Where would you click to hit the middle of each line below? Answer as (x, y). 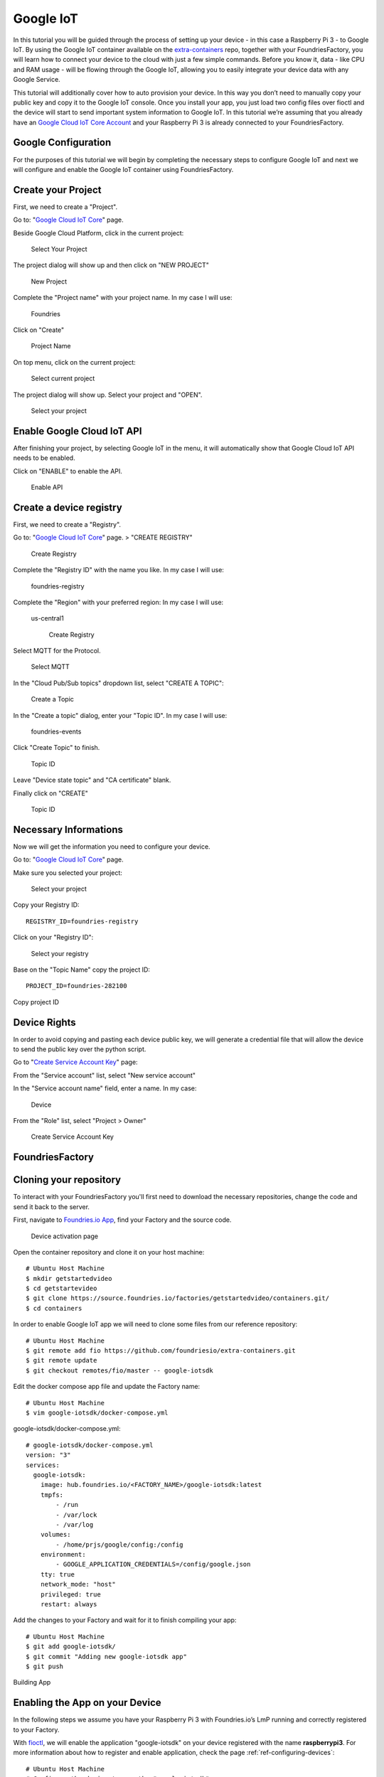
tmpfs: (52, 1495)
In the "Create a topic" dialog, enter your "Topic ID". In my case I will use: (120, 715)
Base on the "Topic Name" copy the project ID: (82, 970)
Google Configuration (62, 143)
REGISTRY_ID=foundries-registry (82, 921)
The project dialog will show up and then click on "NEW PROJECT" (111, 265)
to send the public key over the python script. (80, 1049)
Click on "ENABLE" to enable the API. (68, 471)
